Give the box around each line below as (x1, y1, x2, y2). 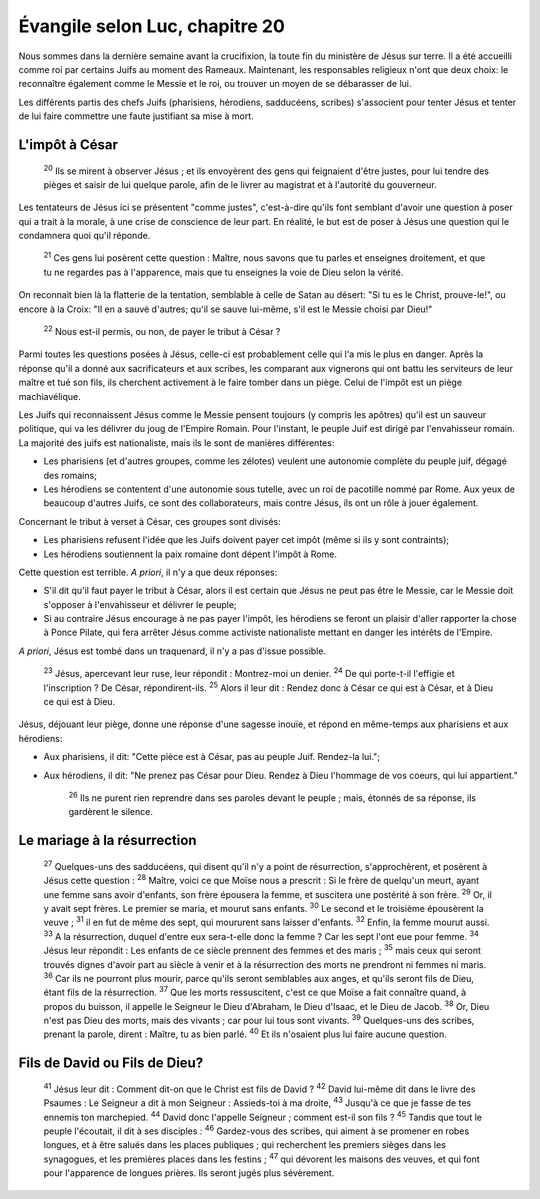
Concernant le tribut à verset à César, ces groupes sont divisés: (18, 515, 282, 527)
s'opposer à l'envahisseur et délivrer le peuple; (43, 598, 237, 610)
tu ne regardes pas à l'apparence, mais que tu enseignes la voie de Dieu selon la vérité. (43, 266, 404, 278)
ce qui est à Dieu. (43, 696, 116, 708)
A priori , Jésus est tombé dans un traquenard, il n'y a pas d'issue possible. (18, 645, 327, 657)
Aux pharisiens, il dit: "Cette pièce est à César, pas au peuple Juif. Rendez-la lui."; (43, 751, 380, 763)
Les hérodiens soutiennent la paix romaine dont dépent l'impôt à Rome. (43, 548, 337, 560)
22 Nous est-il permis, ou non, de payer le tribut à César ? (43, 324, 281, 338)
